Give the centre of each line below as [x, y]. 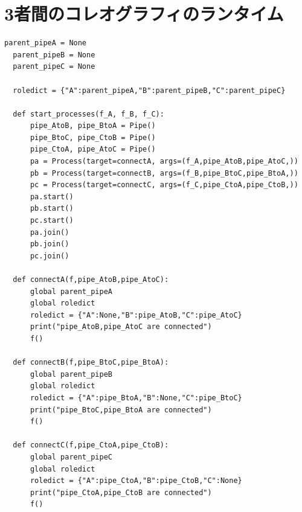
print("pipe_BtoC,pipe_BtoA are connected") [121, 410]
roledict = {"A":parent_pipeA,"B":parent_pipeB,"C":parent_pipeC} [149, 90]
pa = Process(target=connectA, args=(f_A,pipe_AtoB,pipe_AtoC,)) [164, 162]
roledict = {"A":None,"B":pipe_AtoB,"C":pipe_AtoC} [136, 315]
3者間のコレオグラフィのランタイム [144, 14]
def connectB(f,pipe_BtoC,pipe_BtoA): [91, 363]
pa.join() [50, 232]
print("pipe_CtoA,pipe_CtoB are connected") [121, 492]
